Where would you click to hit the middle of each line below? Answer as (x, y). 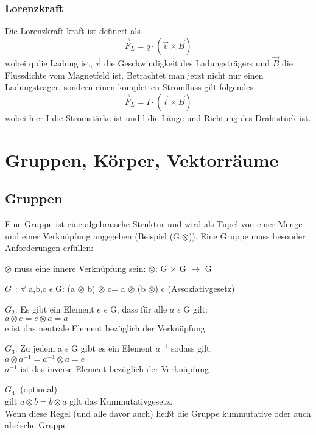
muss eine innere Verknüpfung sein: (80, 268)
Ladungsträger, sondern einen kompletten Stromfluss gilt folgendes (129, 87)
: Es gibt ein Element (54, 309)
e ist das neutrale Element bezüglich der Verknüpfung (105, 327)
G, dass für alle (139, 309)
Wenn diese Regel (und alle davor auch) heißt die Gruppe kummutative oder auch (158, 413)
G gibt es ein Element (112, 348)
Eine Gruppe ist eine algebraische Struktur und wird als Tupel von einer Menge (154, 223)
